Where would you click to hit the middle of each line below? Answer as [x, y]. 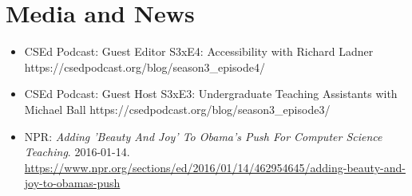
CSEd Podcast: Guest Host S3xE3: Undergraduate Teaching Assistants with [211, 94]
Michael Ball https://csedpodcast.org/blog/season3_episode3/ [177, 109]
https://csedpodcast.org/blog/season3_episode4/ [145, 67]
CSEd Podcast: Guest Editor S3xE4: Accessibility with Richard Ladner [199, 51]
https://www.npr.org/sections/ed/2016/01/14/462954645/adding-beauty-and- [215, 167]
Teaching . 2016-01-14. [77, 152]
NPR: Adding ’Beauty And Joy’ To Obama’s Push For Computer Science [203, 136]
